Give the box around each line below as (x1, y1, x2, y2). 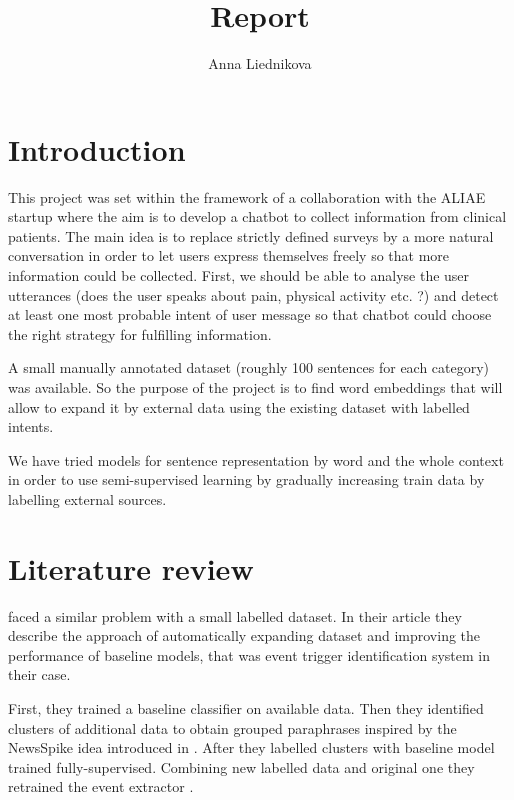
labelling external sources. (8, 488, 167, 509)
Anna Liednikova (208, 53, 312, 74)
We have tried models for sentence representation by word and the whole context (8, 449, 504, 470)
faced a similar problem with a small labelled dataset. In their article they (8, 605, 462, 626)
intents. (8, 416, 54, 437)
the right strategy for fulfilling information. (8, 323, 272, 344)
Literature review (8, 547, 254, 588)
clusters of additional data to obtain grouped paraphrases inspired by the (8, 717, 457, 738)
